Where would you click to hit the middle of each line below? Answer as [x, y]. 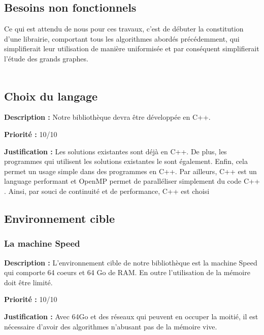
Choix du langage [51, 96]
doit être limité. [28, 282]
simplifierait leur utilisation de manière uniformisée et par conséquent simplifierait [132, 48]
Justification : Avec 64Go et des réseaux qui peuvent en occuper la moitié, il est [131, 316]
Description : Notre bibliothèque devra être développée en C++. [107, 117]
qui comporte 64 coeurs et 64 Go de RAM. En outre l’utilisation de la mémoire [127, 272]
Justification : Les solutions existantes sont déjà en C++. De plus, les [115, 151]
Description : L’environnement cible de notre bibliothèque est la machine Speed [131, 262]
